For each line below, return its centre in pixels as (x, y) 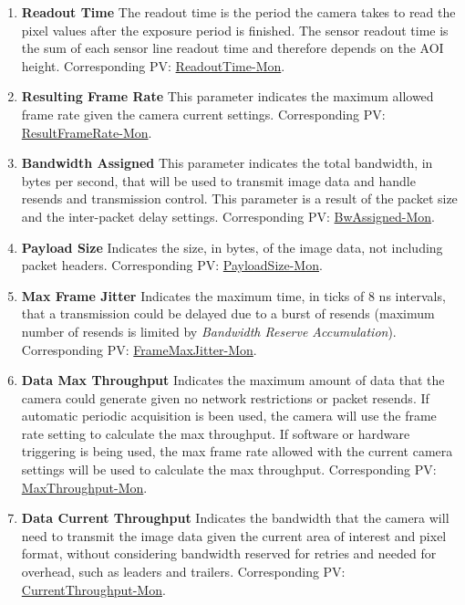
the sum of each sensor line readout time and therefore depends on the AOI (232, 48)
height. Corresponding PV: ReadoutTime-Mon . (153, 65)
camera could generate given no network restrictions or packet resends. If (225, 397)
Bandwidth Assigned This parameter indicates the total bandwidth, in (227, 163)
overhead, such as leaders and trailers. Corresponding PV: (183, 572)
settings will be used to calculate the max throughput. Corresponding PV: (229, 469)
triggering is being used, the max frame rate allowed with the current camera (237, 451)
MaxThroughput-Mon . (84, 487)
